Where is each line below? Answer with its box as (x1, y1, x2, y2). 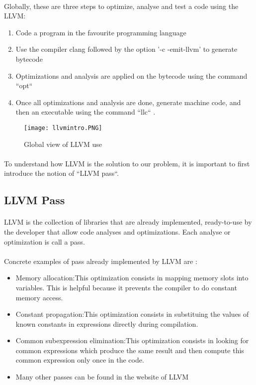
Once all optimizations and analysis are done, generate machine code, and (15, 97, 241, 107)
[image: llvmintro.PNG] (24, 124, 102, 131)
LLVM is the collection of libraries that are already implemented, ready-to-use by (4, 217, 252, 227)
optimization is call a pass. (4, 236, 85, 247)
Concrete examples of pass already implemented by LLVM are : (4, 256, 197, 266)
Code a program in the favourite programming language (15, 27, 186, 37)
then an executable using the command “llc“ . (15, 107, 156, 117)
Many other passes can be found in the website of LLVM (15, 372, 189, 382)
